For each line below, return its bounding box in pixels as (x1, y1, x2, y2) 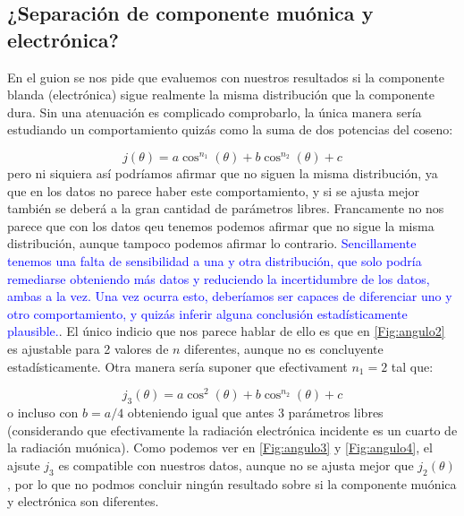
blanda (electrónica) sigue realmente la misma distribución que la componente (7, 85, 434, 104)
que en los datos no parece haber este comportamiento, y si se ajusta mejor (7, 181, 420, 200)
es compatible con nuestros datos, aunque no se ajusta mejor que (58, 455, 414, 474)
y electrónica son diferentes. (7, 492, 159, 511)
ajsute (7, 455, 40, 474)
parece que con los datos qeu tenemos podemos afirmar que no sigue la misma (7, 216, 434, 235)
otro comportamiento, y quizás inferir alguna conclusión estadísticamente (7, 304, 408, 322)
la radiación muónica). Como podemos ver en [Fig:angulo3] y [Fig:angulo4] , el (7, 438, 433, 457)
